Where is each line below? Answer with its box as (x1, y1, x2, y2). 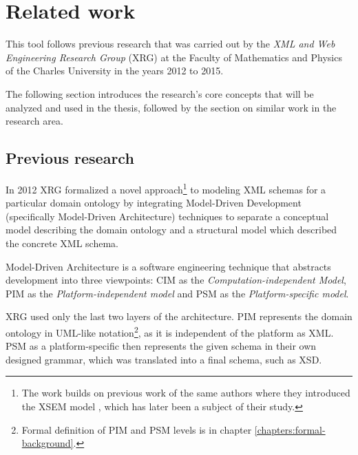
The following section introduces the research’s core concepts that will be (6, 86, 314, 100)
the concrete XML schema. (6, 235, 118, 250)
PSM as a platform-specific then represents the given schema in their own (6, 339, 317, 353)
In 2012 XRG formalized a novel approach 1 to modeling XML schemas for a (6, 180, 326, 196)
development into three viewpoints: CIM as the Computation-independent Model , (6, 273, 346, 287)
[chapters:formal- (254, 422, 326, 436)
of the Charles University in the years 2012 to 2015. (6, 63, 224, 78)
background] (21, 436, 74, 450)
